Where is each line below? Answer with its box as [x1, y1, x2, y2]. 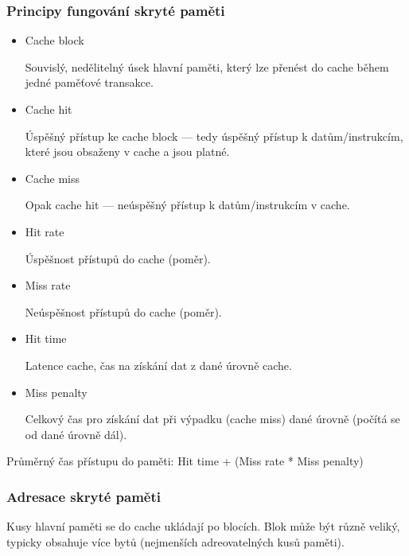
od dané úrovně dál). [25, 426, 127, 442]
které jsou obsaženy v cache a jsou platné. [25, 143, 230, 160]
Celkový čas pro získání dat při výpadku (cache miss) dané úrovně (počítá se [25, 410, 400, 427]
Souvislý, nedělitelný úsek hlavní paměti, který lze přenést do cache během [25, 58, 389, 75]
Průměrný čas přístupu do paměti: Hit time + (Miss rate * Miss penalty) [6, 453, 364, 469]
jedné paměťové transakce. [25, 74, 154, 91]
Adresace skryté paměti [6, 486, 162, 506]
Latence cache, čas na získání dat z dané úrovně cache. [25, 356, 292, 373]
